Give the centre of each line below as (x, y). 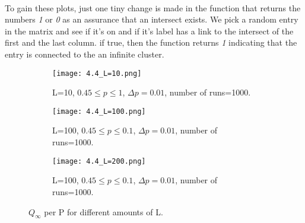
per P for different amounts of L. (104, 211)
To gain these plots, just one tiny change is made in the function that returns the (153, 7)
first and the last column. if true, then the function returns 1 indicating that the (151, 42)
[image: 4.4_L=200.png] (99, 161)
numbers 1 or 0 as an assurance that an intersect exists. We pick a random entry (152, 19)
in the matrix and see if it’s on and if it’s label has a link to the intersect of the (149, 31)
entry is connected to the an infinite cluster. (85, 54)
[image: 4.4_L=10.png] (97, 73)
